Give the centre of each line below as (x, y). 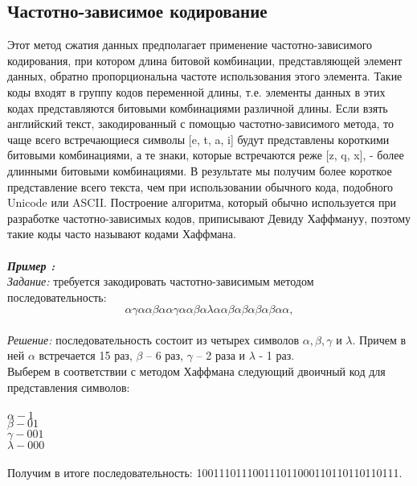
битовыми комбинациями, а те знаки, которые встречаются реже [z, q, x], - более (206, 155)
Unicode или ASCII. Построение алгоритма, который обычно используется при (202, 202)
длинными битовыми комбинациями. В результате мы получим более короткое (200, 170)
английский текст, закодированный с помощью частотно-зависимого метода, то (200, 124)
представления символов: (69, 387)
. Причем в (379, 339)
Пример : (31, 265)
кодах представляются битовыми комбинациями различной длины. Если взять (198, 107)
